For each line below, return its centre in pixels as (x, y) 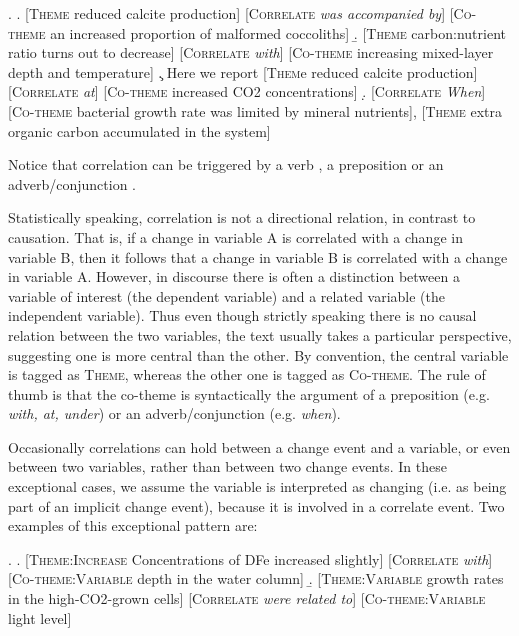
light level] (40, 617)
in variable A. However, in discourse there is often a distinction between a (234, 276)
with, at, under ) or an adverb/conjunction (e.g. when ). (174, 413)
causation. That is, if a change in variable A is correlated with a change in (235, 236)
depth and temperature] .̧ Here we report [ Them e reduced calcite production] (243, 71)
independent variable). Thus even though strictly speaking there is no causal (242, 315)
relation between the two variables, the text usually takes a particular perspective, (260, 334)
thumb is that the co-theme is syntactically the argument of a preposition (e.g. (249, 393)
